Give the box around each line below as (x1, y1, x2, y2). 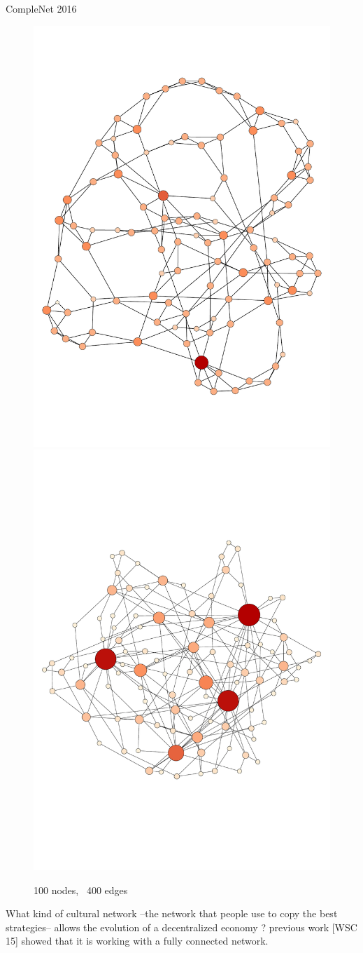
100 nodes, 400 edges (34, 882, 128, 897)
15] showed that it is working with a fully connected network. (6, 933, 269, 948)
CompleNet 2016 (6, 1, 77, 15)
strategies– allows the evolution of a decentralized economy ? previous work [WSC (6, 919, 357, 934)
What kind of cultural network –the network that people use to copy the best (6, 906, 338, 921)
